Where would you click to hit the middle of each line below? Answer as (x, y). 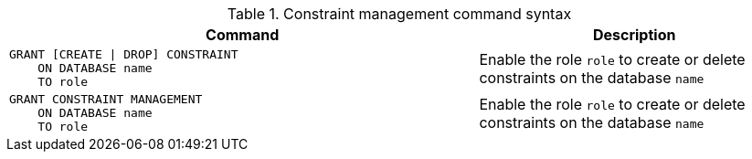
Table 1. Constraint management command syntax (399, 14)
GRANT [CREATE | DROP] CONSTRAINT (124, 54)
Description (634, 35)
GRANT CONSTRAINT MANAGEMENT (106, 99)
